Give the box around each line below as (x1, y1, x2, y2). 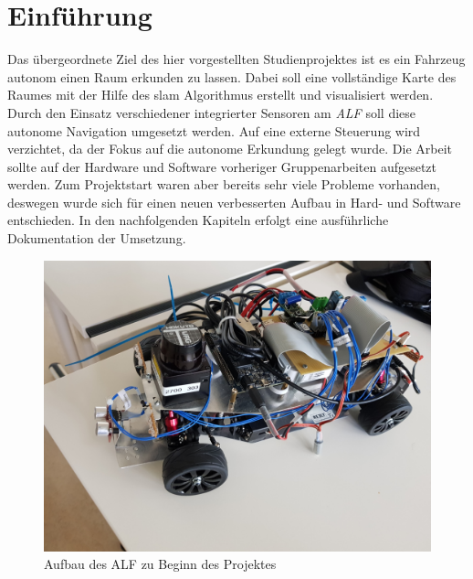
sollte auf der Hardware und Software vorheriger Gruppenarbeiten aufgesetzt (7, 156, 437, 176)
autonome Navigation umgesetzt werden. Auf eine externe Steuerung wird (7, 121, 421, 140)
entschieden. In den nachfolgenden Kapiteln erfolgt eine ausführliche (7, 210, 389, 230)
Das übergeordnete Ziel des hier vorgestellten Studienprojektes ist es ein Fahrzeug (7, 49, 466, 69)
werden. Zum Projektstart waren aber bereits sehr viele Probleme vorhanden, (7, 175, 440, 194)
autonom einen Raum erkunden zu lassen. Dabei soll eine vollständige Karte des (7, 67, 457, 86)
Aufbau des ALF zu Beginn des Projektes (44, 554, 277, 574)
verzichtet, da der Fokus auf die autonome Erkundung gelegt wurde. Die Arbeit (7, 139, 453, 158)
